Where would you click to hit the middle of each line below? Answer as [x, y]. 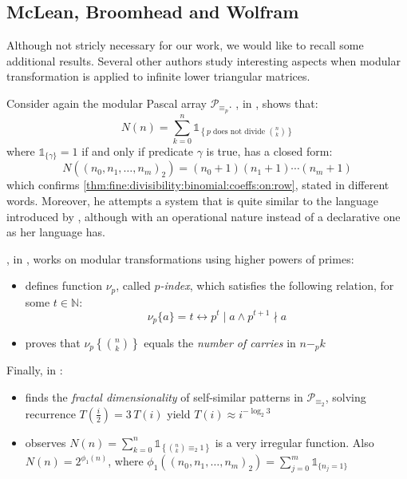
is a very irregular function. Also [294, 442]
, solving [346, 397]
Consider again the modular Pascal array [107, 103]
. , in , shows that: [273, 103]
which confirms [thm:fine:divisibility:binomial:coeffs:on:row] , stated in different [198, 185]
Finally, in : [35, 370]
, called [133, 285]
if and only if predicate [137, 150]
